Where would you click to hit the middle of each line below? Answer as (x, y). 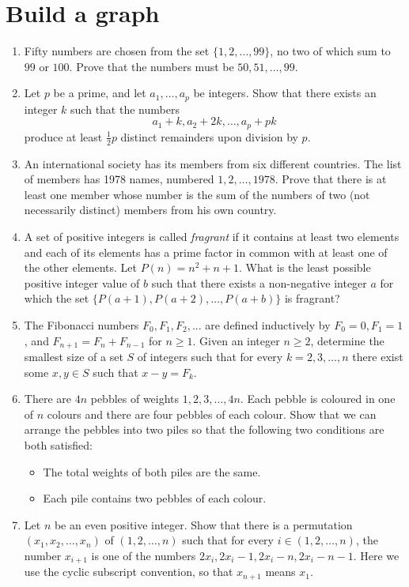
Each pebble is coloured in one (321, 399)
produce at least (63, 136)
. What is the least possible (305, 267)
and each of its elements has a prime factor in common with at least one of (206, 252)
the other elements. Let (81, 267)
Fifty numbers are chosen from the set (117, 51)
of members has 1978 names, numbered (119, 179)
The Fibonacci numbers (81, 324)
